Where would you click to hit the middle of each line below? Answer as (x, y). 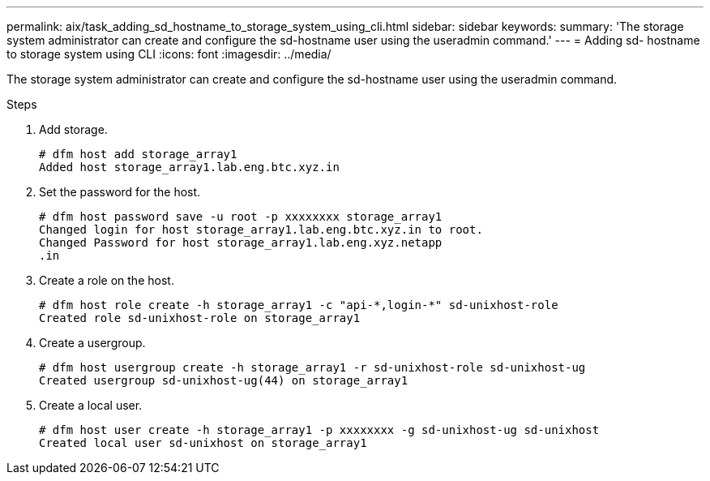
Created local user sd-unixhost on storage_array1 (203, 443)
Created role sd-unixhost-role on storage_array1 (200, 318)
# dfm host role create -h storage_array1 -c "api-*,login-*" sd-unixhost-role (299, 305)
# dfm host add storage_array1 (138, 154)
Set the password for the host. (120, 192)
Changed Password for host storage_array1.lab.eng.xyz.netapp (241, 243)
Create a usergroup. (92, 343)
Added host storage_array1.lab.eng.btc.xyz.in (189, 167)
